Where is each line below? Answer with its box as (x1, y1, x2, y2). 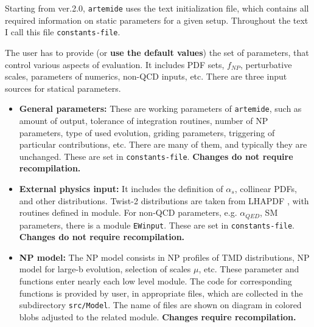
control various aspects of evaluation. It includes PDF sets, (5, 58, 225, 71)
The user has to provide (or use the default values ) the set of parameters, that (5, 46, 309, 58)
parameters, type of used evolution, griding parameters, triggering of (19, 126, 275, 139)
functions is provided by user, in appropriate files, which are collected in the (19, 286, 303, 299)
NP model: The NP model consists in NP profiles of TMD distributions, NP (19, 250, 310, 263)
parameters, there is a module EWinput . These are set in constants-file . (19, 218, 295, 231)
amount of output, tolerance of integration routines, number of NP (19, 114, 268, 126)
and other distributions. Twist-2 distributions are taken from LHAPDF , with (19, 194, 309, 207)
